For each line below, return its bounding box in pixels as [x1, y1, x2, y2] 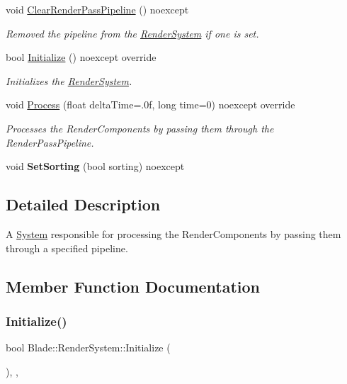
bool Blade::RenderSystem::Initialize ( [6, 340, 171, 355]
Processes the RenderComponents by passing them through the [6, 120, 274, 135]
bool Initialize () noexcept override [6, 50, 157, 64]
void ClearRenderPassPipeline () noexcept [6, 2, 189, 16]
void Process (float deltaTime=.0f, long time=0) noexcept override [6, 97, 295, 112]
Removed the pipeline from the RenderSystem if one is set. [6, 26, 259, 40]
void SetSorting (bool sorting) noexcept [6, 159, 185, 174]
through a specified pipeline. [6, 240, 128, 255]
